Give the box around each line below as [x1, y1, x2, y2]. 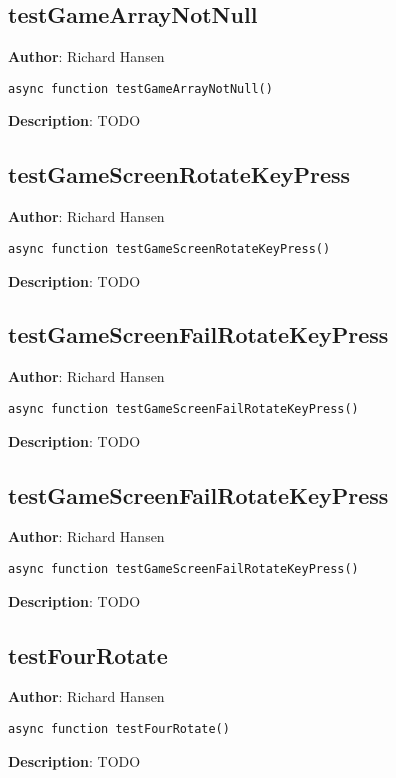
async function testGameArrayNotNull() [8, 81, 273, 96]
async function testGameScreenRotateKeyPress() [8, 241, 331, 256]
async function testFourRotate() [8, 721, 230, 736]
